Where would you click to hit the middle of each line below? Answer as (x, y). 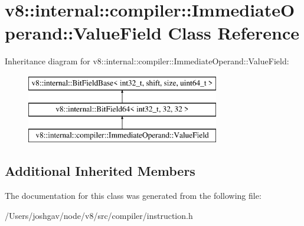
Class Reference (233, 33)
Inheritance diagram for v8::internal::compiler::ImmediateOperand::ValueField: (147, 61)
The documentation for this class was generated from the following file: (133, 196)
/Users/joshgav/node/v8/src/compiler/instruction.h (99, 215)
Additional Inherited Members (100, 171)
